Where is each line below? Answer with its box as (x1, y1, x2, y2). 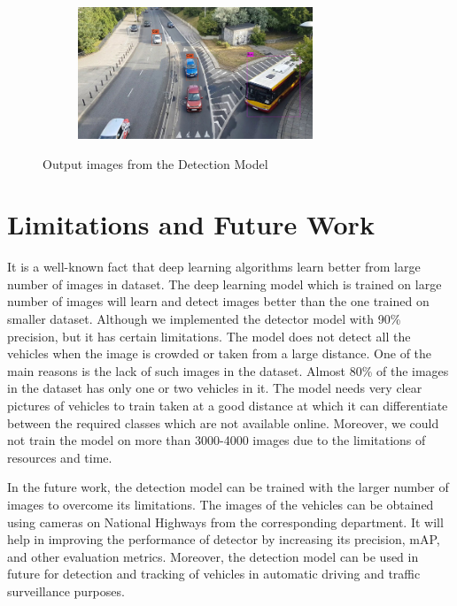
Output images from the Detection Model (43, 154, 268, 173)
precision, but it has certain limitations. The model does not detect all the (7, 326, 411, 345)
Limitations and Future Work (7, 206, 375, 242)
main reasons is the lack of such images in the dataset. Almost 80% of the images (7, 361, 449, 380)
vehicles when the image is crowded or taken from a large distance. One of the (7, 344, 432, 363)
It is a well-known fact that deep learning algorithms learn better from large (7, 257, 421, 276)
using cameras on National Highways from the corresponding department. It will (7, 512, 444, 531)
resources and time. (7, 448, 112, 466)
